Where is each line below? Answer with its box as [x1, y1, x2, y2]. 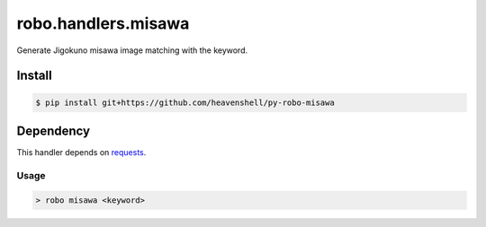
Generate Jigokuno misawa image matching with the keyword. [16, 45, 248, 56]
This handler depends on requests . [16, 147, 147, 158]
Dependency [16, 123, 90, 138]
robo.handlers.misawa [16, 13, 190, 33]
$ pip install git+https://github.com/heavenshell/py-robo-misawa [35, 97, 335, 108]
